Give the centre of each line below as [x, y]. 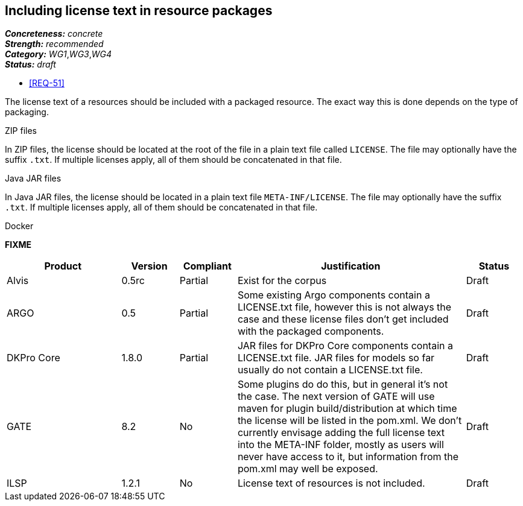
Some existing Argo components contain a [334, 295]
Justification [351, 266]
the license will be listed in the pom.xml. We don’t [350, 421]
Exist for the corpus [282, 281]
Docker [19, 226]
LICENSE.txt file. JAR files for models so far [336, 358]
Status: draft [30, 65]
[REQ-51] [47, 83]
